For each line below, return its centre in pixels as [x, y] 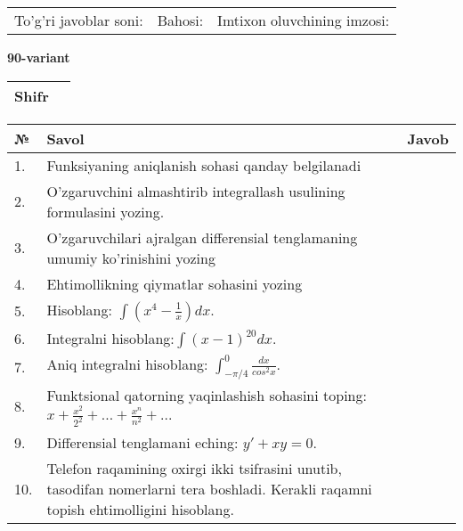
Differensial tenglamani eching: [142, 443]
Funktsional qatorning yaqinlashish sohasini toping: [207, 395]
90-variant [39, 57]
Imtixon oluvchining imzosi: [304, 20]
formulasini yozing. [106, 211]
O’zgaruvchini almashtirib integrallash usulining [196, 191]
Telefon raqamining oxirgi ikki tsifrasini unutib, [194, 469]
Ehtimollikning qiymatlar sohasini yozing [175, 283]
